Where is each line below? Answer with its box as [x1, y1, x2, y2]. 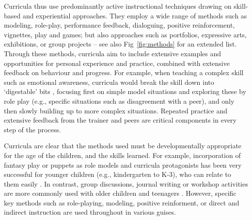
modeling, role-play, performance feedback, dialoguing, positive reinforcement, [4, 20, 235, 30]
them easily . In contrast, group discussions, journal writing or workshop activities [4, 178, 248, 189]
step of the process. [4, 124, 61, 134]
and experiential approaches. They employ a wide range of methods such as [22, 10, 247, 20]
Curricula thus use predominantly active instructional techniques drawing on [4, 1, 232, 11]
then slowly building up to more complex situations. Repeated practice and [4, 105, 227, 115]
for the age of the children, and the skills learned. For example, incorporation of [4, 150, 241, 160]
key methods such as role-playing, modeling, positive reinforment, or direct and [4, 197, 239, 207]
